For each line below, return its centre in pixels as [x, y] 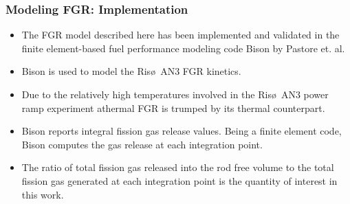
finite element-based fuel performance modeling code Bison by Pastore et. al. [183, 48]
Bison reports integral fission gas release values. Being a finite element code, [182, 131]
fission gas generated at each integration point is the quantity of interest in [179, 180]
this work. [43, 194]
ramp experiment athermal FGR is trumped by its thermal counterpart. [173, 107]
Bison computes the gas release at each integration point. [142, 144]
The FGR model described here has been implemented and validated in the [181, 35]
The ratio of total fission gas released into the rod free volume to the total [178, 167]
